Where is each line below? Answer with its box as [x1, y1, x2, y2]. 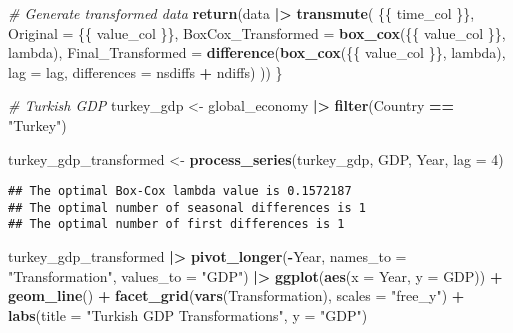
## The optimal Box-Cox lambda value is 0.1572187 [8, 184, 352, 199]
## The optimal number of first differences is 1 [8, 217, 345, 232]
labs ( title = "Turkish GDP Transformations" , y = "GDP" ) [8, 304, 368, 325]
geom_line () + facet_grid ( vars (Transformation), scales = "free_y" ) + [8, 285, 465, 306]
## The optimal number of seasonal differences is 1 [8, 200, 366, 215]
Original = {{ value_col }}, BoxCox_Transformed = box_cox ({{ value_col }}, [8, 22, 506, 43]
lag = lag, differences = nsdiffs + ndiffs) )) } [8, 61, 283, 82]
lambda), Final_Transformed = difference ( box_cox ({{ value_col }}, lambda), [8, 42, 506, 63]
